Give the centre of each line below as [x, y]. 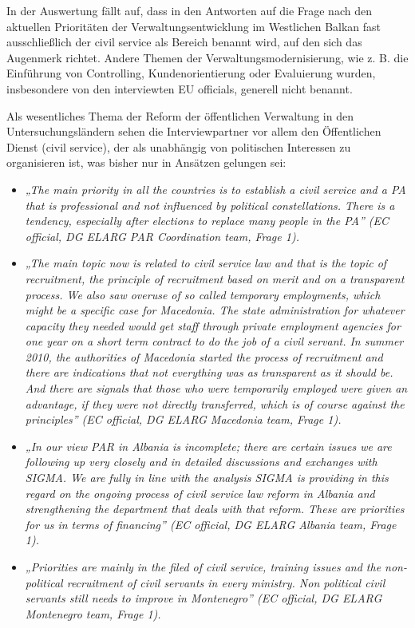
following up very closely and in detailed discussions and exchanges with [201, 462]
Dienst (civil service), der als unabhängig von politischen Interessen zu [179, 146]
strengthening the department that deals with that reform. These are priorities [215, 509]
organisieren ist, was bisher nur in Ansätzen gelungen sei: [146, 162]
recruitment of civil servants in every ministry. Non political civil [226, 582]
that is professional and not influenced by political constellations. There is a [210, 205]
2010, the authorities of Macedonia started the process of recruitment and [204, 356]
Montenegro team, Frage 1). [93, 613]
